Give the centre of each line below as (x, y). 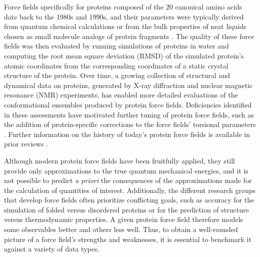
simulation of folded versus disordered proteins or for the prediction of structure (126, 209)
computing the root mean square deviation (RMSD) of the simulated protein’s (124, 55)
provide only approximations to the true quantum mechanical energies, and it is (126, 170)
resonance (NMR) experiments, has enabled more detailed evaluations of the (121, 95)
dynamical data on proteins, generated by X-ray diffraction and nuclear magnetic (128, 85)
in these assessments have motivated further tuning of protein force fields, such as (129, 114)
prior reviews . (26, 144)
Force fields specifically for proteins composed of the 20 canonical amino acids (123, 6)
